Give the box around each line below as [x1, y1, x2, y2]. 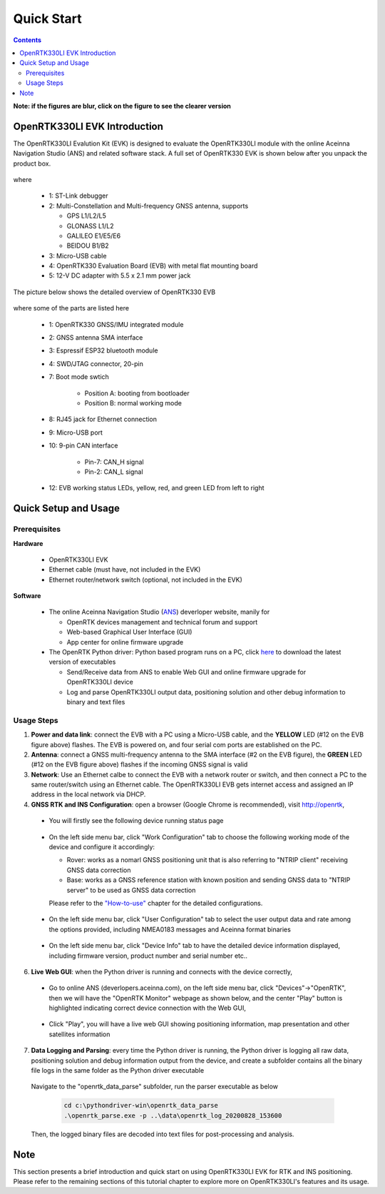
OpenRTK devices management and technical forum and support [66, 617, 258, 626]
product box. [13, 159, 51, 168]
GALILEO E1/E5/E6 [66, 231, 121, 240]
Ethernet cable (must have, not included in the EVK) [48, 565, 201, 574]
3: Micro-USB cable [48, 251, 107, 260]
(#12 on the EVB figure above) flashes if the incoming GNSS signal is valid [31, 760, 248, 769]
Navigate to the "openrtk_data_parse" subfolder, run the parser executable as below [31, 1082, 278, 1091]
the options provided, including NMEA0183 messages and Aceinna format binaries [48, 925, 292, 934]
